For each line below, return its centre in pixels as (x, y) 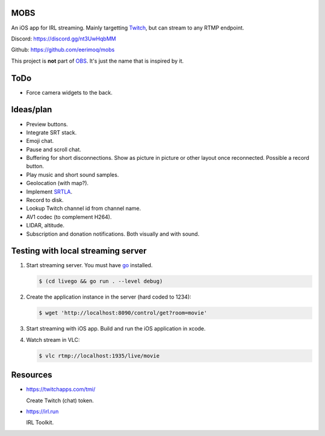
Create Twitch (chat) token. (60, 400)
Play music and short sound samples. (73, 174)
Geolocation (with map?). (57, 183)
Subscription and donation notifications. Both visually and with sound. (113, 234)
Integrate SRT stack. (51, 132)
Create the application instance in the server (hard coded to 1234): (109, 297)
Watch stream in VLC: (53, 340)
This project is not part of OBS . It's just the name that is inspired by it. (97, 61)
